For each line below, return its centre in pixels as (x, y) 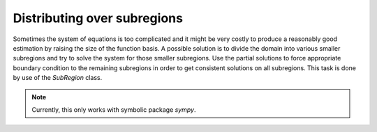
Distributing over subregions (98, 18)
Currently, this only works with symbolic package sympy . (114, 109)
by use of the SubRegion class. (58, 78)
